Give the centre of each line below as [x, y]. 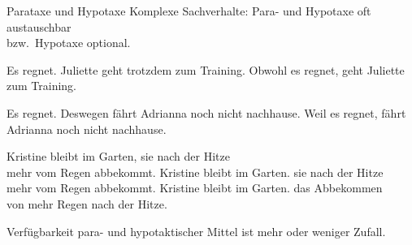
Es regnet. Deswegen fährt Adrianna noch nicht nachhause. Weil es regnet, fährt [206, 112]
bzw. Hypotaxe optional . [69, 43]
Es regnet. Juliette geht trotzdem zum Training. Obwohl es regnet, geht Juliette [206, 69]
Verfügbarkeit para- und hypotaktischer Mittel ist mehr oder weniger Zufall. [196, 231]
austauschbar [39, 26]
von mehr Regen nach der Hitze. [87, 203]
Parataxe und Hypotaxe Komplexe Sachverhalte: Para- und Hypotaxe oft [189, 11]
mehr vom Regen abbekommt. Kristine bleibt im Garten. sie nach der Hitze [195, 172]
